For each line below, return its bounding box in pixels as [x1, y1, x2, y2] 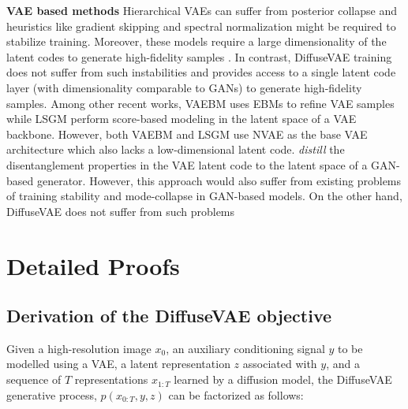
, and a [326, 355, 360, 372]
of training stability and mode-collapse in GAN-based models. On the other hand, [6, 188, 402, 204]
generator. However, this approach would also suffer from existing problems [36, 172, 402, 188]
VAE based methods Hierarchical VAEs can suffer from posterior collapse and [6, 2, 397, 18]
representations [74, 371, 148, 388]
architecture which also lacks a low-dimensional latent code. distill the [6, 141, 345, 158]
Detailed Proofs [6, 249, 180, 281]
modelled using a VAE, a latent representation [6, 355, 230, 372]
